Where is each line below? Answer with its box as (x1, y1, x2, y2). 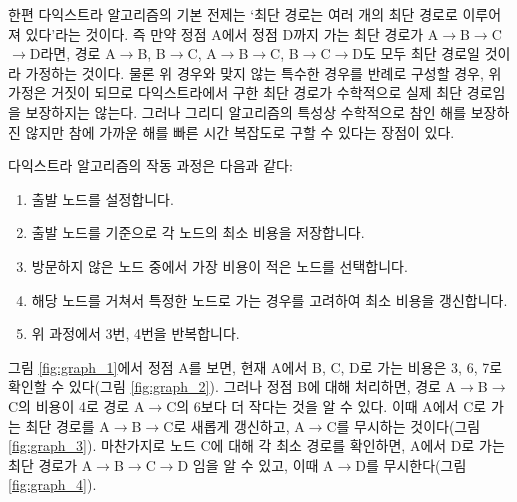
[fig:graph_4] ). (8, 474, 97, 495)
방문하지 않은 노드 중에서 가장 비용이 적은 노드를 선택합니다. (31, 255, 408, 276)
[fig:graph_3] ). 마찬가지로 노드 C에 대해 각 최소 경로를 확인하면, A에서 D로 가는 (8, 435, 505, 456)
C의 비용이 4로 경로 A (8, 395, 145, 416)
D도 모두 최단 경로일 (352, 43, 480, 64)
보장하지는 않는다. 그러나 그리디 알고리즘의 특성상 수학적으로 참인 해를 (25, 101, 467, 122)
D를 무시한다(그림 (355, 454, 467, 475)
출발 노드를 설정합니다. (31, 188, 174, 209)
